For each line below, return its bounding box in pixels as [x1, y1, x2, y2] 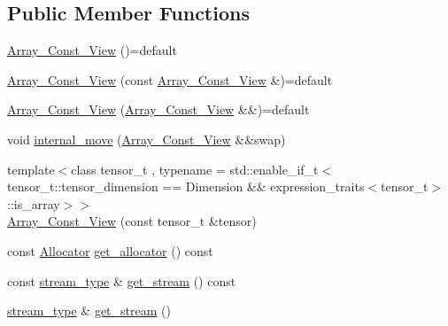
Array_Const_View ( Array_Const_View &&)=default [7, 100, 310, 119]
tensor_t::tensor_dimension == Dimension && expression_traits [7, 177, 365, 196]
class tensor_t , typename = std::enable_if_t [71, 159, 319, 178]
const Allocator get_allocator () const [7, 241, 213, 260]
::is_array [7, 194, 60, 213]
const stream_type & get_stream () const [7, 271, 236, 290]
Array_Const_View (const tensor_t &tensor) [7, 212, 257, 230]
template [7, 159, 55, 178]
